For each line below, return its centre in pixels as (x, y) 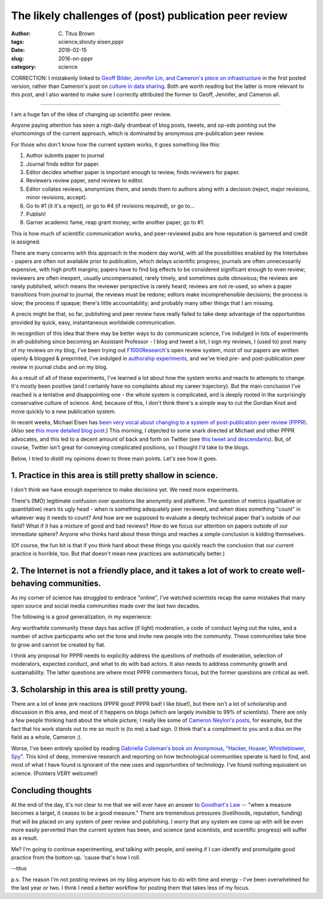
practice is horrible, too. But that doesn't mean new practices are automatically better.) (118, 554)
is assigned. (26, 242)
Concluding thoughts (51, 790)
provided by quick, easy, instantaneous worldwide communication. (93, 322)
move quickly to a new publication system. (63, 411)
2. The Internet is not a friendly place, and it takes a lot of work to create (148, 570)
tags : (18, 41)
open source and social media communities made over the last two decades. (106, 606)
